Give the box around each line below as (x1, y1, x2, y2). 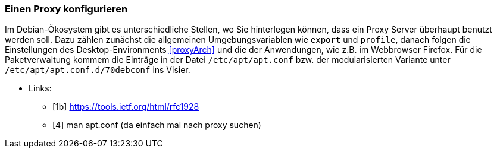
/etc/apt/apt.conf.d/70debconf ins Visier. (5, 65, 190, 75)
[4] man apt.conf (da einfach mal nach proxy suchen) (52, 120, 261, 130)
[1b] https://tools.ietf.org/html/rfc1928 (52, 101, 199, 112)
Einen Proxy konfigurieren (5, 3, 128, 15)
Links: (29, 83, 52, 94)
